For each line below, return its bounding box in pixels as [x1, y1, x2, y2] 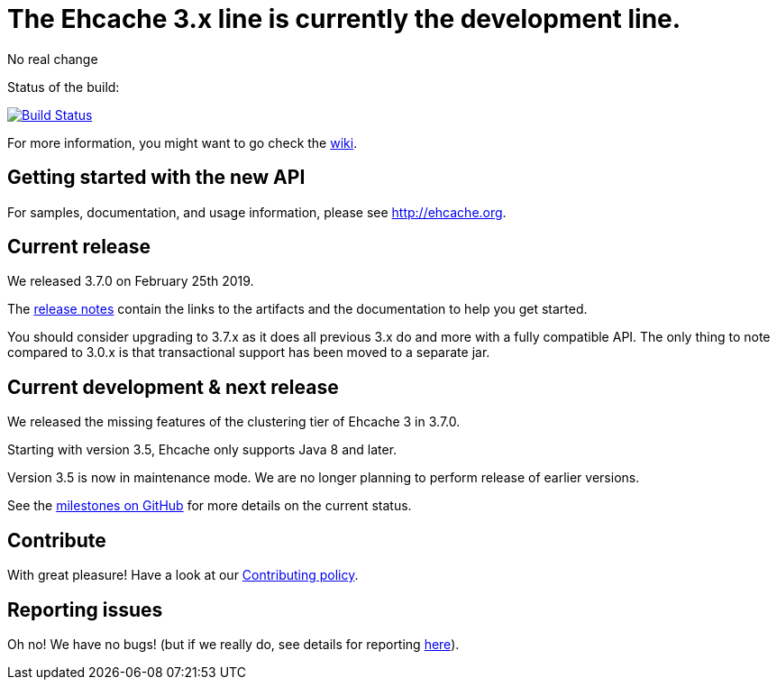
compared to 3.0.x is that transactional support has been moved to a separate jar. [7, 344, 490, 361]
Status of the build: [7, 78, 120, 95]
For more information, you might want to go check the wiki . [7, 134, 358, 151]
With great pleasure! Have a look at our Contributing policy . [7, 567, 359, 583]
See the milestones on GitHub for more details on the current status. [7, 498, 412, 514]
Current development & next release [7, 375, 339, 398]
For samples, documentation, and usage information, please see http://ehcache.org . [7, 204, 507, 220]
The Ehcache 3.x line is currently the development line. [7, 4, 681, 34]
